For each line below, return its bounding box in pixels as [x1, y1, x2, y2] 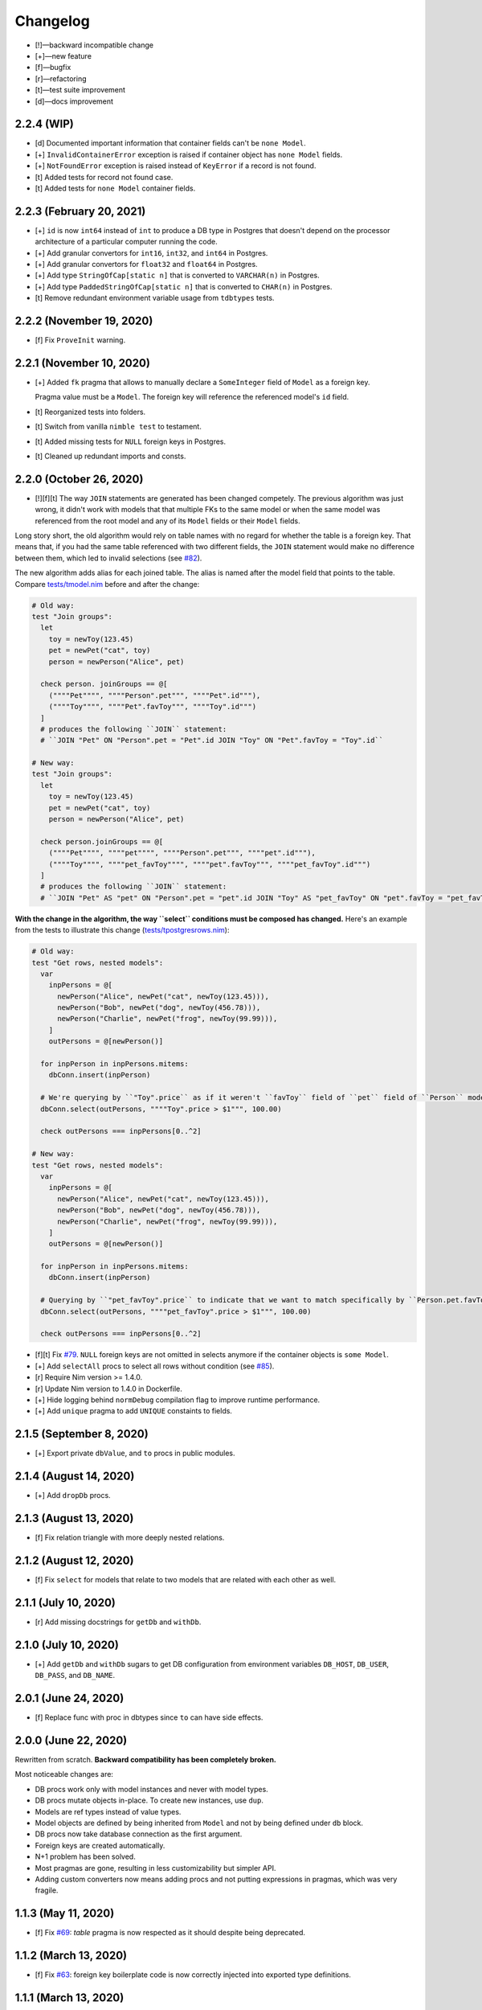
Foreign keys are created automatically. [35, 1840, 165, 1850]
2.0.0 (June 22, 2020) [14, 1733, 128, 1747]
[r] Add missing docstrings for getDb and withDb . [35, 1617, 202, 1626]
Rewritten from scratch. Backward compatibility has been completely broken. [14, 1754, 277, 1764]
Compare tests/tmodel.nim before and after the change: [14, 579, 200, 589]
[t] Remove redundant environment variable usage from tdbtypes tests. [35, 293, 275, 303]
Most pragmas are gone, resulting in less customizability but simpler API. [35, 1863, 276, 1873]
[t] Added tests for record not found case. [35, 172, 174, 182]
